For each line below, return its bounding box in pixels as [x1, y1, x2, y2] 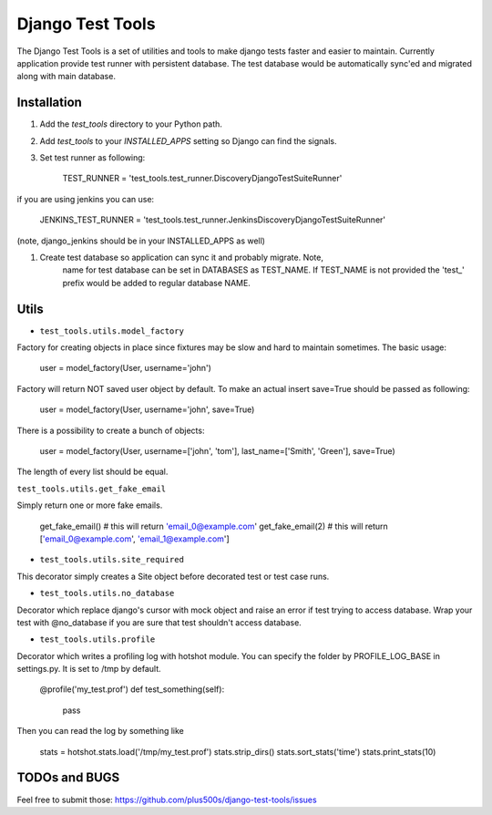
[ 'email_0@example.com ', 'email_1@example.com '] [39, 533, 230, 544]
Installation [16, 95, 82, 110]
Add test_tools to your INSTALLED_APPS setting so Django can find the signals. [39, 135, 337, 146]
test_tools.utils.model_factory [39, 325, 184, 336]
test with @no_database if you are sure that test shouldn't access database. [16, 616, 302, 628]
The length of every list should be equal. [16, 466, 169, 478]
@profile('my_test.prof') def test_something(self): [39, 684, 225, 695]
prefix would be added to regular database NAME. [62, 277, 251, 288]
